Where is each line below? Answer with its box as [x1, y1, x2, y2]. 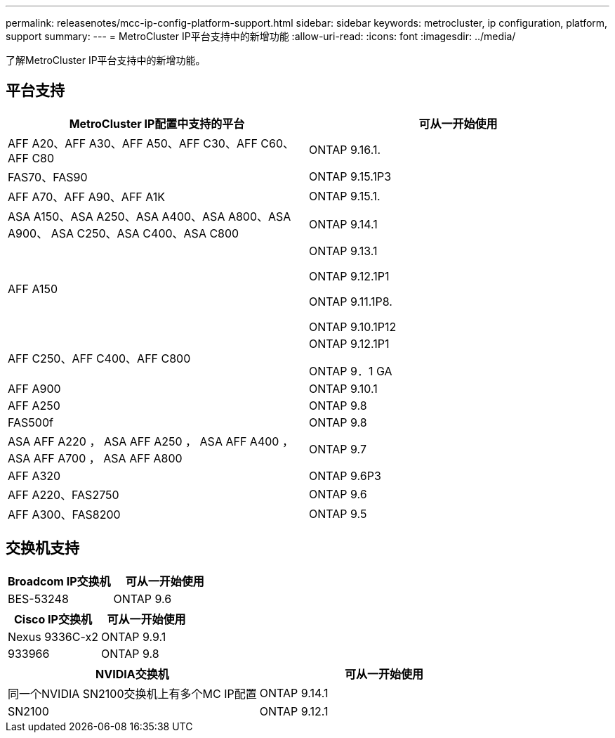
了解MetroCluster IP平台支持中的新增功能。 [6, 54, 206, 66]
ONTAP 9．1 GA [309, 363, 392, 378]
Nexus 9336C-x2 [8, 629, 98, 644]
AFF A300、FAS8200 [8, 507, 121, 522]
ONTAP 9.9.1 [100, 629, 166, 644]
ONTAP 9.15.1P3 [309, 169, 392, 183]
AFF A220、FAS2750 [8, 487, 119, 502]
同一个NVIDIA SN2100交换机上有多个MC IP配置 [8, 686, 257, 701]
